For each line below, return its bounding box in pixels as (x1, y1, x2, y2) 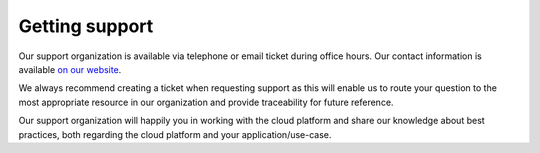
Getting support (18, 15, 154, 37)
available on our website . (18, 63, 122, 75)
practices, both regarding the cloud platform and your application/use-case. (18, 128, 332, 140)
